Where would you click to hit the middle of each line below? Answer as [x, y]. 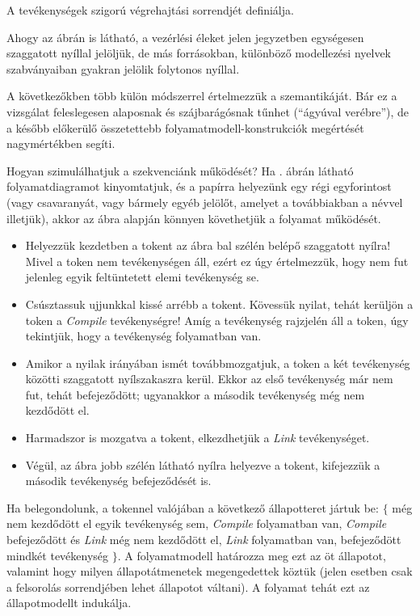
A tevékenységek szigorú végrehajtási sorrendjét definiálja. [150, 10]
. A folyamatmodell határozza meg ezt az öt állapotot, [252, 555]
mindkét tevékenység [58, 555]
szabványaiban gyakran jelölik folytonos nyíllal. [123, 68]
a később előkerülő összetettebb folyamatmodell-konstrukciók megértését [185, 127]
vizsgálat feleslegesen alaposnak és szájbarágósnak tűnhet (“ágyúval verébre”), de [208, 111]
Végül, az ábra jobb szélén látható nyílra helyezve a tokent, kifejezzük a [203, 464]
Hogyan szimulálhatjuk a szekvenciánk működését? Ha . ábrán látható [180, 170]
